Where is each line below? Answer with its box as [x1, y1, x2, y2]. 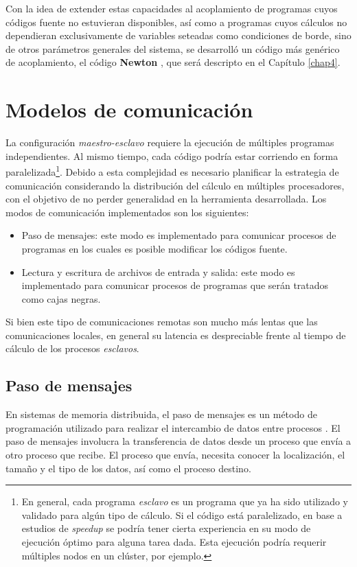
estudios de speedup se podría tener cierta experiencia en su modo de [21, 521, 311, 535]
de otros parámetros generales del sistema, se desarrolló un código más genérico [5, 41, 340, 56]
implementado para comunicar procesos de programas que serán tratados [21, 278, 329, 292]
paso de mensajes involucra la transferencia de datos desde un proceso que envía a [5, 434, 352, 448]
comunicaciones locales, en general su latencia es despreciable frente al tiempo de [5, 327, 346, 342]
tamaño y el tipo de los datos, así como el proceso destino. [5, 461, 251, 475]
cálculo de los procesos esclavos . [5, 341, 139, 356]
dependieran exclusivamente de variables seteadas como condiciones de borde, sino [5, 28, 352, 43]
